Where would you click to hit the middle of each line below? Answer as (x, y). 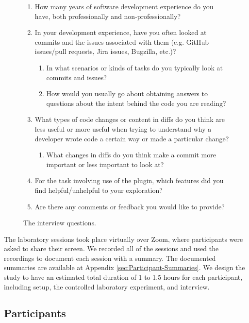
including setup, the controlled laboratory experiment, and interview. (107, 286)
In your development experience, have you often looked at (121, 32)
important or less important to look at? (105, 164)
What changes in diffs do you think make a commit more (131, 155)
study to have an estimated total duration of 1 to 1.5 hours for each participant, (123, 277)
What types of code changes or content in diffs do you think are (130, 119)
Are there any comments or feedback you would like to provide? (130, 206)
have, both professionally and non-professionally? (108, 16)
